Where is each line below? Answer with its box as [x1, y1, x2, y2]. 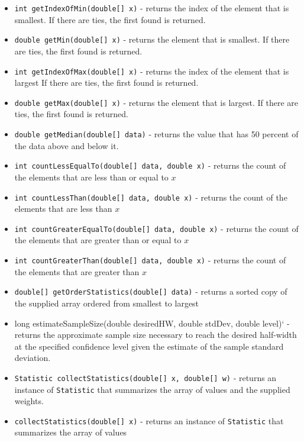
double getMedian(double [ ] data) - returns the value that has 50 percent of [14, 128, 299, 140]
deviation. [14, 351, 51, 364]
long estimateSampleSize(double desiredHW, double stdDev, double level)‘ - [14, 317, 290, 329]
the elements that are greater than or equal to [14, 234, 182, 246]
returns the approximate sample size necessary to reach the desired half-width [14, 328, 297, 341]
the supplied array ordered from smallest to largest [14, 296, 199, 309]
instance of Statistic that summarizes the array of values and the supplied [14, 383, 290, 395]
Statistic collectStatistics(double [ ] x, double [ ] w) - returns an [14, 371, 277, 383]
